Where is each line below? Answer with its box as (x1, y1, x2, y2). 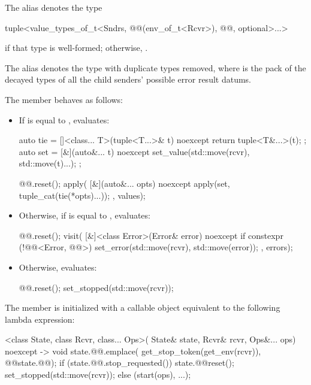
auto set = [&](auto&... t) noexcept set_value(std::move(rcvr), (19, 145, 250, 157)
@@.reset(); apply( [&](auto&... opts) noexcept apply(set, (19, 177, 230, 189)
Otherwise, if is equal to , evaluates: (19, 209, 150, 222)
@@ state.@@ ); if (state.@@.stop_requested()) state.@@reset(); (5, 356, 234, 369)
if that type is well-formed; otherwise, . (5, 41, 148, 54)
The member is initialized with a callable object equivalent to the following (5, 301, 280, 314)
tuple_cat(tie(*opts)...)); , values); (19, 189, 146, 201)
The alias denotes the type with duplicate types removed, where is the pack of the (5, 61, 306, 74)
